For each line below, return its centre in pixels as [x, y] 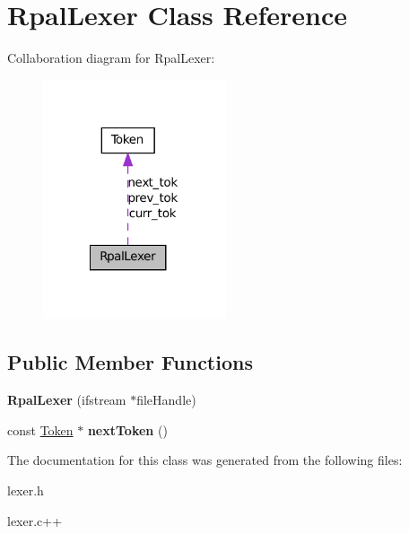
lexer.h [26, 490]
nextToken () [127, 429]
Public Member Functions [130, 362]
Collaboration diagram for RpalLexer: [111, 58]
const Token [40, 429]
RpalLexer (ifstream [67, 400]
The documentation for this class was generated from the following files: [205, 460]
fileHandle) [166, 400]
